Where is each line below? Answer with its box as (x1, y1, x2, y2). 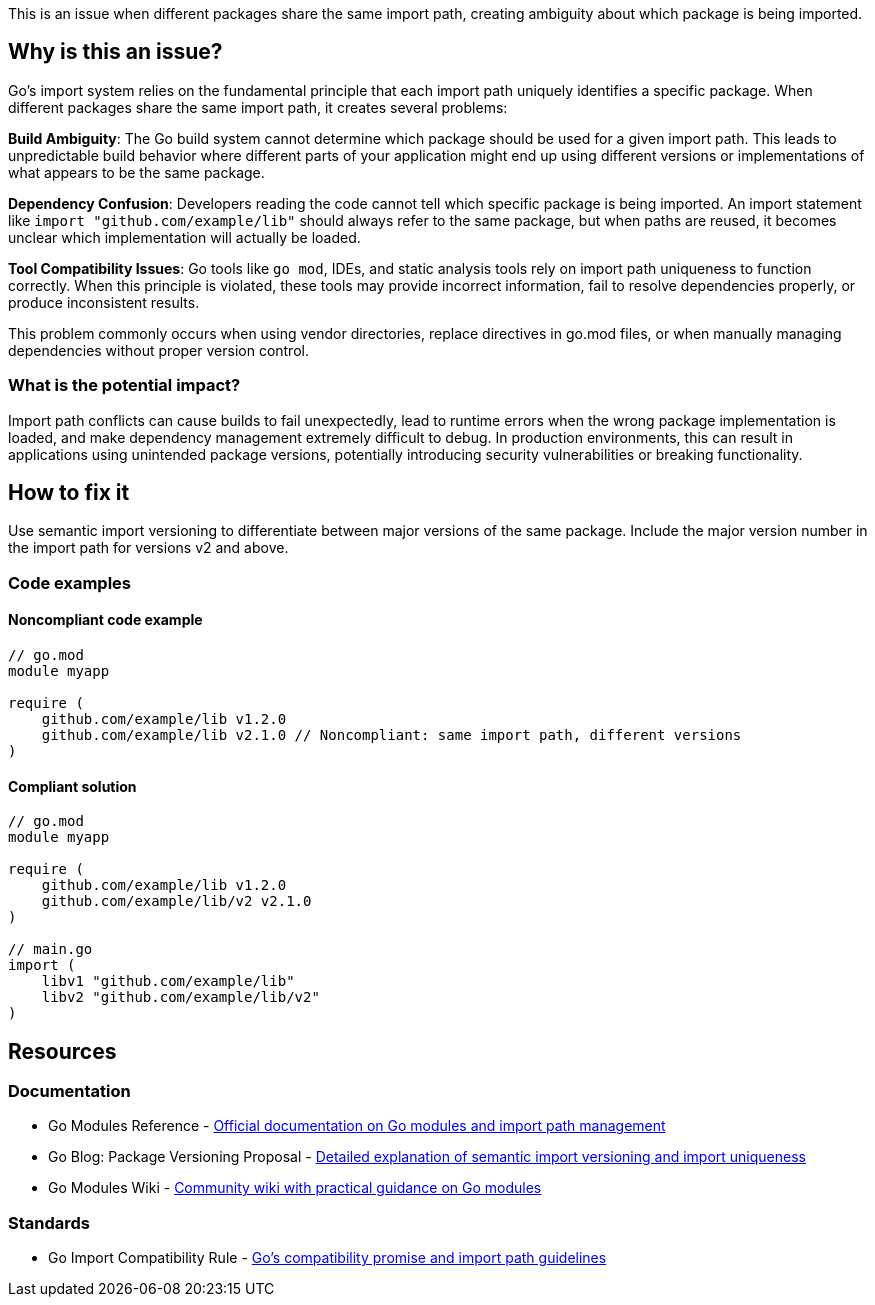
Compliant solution (8, 777, 137, 795)
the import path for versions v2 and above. (8, 539, 289, 557)
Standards (8, 1212, 91, 1233)
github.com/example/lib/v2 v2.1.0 (41, 893, 312, 910)
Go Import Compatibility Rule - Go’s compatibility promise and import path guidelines (48, 1249, 607, 1267)
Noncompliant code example (8, 611, 203, 629)
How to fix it (8, 480, 130, 506)
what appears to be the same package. (8, 163, 265, 181)
